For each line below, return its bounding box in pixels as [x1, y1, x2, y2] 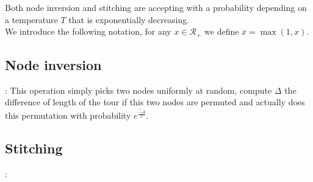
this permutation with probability [5, 109, 131, 122]
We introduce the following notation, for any [5, 25, 171, 38]
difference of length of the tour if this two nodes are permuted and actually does [5, 96, 305, 108]
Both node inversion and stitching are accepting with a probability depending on [5, 1, 307, 13]
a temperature [5, 13, 58, 26]
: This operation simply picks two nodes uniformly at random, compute [5, 83, 272, 96]
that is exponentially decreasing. [68, 13, 190, 26]
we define [204, 25, 239, 38]
